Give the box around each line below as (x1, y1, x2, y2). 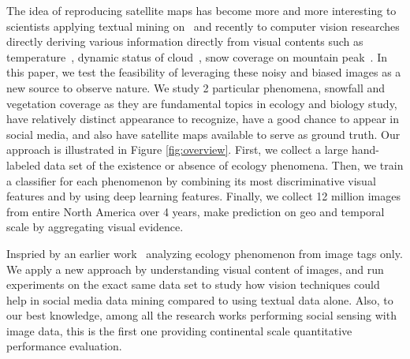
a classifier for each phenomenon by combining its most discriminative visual (6, 172, 376, 189)
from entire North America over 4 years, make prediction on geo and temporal (6, 203, 385, 219)
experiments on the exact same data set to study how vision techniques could (6, 276, 380, 293)
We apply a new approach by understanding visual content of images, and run (6, 260, 384, 277)
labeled (6, 156, 41, 173)
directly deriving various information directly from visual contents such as (6, 33, 363, 50)
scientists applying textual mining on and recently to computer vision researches (6, 17, 400, 34)
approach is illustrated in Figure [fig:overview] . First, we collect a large (6, 141, 348, 158)
